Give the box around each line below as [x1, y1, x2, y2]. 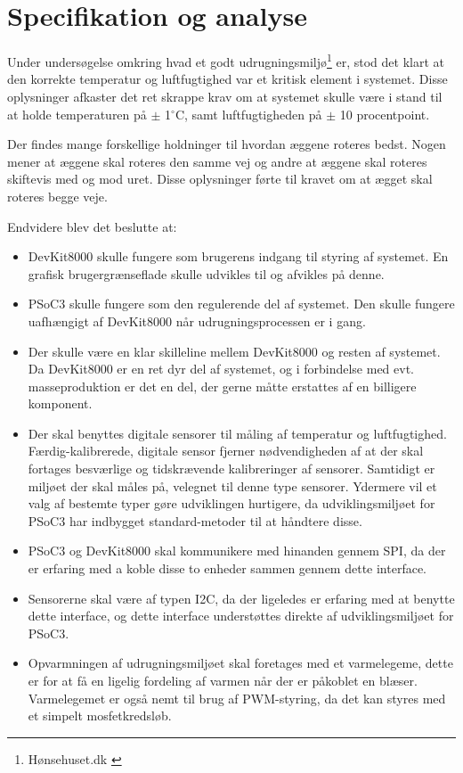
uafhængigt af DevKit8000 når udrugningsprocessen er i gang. [28, 311, 366, 330]
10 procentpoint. [339, 104, 430, 123]
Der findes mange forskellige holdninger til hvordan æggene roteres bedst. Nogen [7, 135, 446, 153]
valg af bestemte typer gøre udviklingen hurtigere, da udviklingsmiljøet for [28, 494, 435, 513]
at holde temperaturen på [7, 104, 147, 123]
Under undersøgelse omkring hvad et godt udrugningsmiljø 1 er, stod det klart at [7, 50, 444, 70]
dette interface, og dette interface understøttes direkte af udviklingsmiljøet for [28, 606, 454, 625]
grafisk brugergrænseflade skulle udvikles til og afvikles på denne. [28, 264, 385, 283]
